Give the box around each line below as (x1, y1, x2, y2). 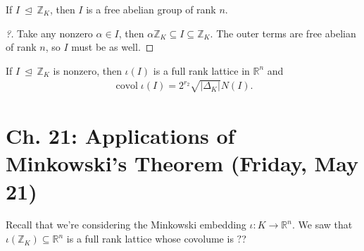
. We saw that (291, 217, 353, 232)
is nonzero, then (53, 63, 122, 78)
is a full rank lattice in (153, 63, 250, 78)
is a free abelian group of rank (86, 2, 216, 16)
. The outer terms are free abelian (210, 25, 356, 40)
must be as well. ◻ (71, 39, 154, 54)
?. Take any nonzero (6, 25, 93, 40)
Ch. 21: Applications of (6, 121, 235, 150)
